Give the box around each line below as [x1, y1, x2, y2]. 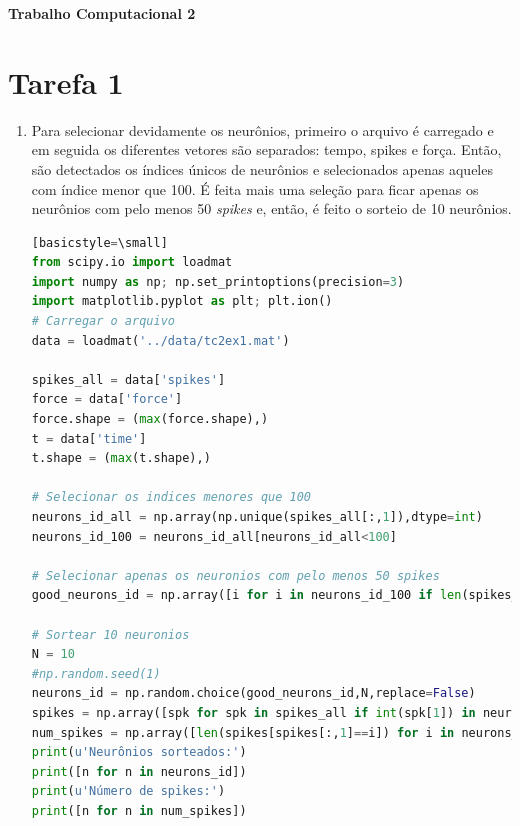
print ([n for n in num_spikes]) [31, 803, 247, 818]
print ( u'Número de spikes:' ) [31, 784, 226, 799]
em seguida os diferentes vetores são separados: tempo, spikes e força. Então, [31, 139, 502, 160]
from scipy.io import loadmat [31, 255, 233, 270]
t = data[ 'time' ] [31, 431, 147, 446]
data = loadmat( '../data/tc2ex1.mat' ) [31, 333, 290, 348]
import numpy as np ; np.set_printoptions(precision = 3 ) [31, 274, 405, 289]
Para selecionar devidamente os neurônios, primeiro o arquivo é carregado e [31, 119, 494, 140]
